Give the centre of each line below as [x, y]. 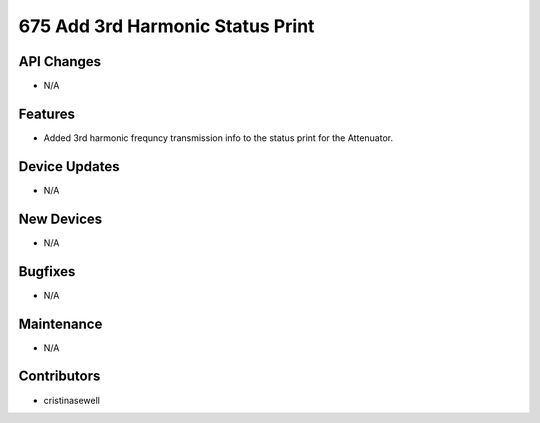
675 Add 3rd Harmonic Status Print [166, 26]
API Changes [60, 61]
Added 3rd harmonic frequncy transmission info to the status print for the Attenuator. [218, 137]
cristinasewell [71, 400]
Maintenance [60, 323]
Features [46, 113]
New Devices [60, 218]
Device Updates [69, 166]
